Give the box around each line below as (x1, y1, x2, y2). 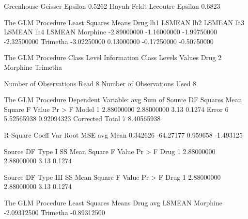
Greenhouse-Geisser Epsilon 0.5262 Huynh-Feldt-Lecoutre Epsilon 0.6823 (4, 1, 220, 11)
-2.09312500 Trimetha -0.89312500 (4, 207, 105, 217)
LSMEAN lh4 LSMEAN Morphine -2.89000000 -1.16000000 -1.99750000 (4, 27, 217, 37)
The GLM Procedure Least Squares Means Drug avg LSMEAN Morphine (4, 197, 222, 207)
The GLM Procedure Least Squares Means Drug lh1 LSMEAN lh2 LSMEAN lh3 (4, 17, 245, 27)
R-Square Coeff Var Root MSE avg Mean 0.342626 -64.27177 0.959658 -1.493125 (4, 129, 243, 140)
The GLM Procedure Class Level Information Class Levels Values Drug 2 (4, 52, 222, 63)
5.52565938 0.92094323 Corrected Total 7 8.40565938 (4, 113, 161, 124)
